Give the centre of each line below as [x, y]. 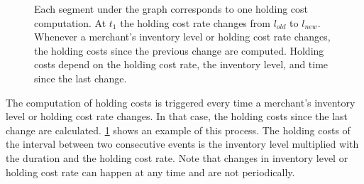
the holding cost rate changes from [195, 22]
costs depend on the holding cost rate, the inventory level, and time [181, 64]
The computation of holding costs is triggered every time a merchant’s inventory [181, 102]
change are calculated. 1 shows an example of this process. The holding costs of [178, 130]
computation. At [70, 22]
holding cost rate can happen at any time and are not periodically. [150, 172]
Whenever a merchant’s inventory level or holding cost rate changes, [182, 37]
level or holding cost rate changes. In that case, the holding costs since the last [177, 116]
